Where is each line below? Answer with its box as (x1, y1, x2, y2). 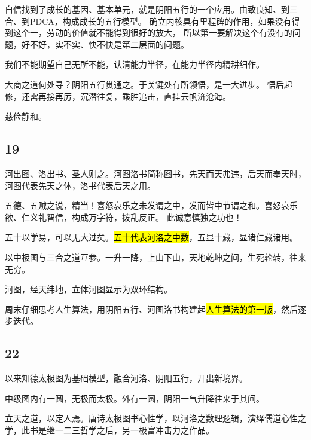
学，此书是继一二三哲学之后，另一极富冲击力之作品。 (5, 423, 214, 436)
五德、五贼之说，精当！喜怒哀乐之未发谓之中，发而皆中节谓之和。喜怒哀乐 (5, 199, 298, 212)
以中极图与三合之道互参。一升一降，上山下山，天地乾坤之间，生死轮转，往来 (5, 250, 306, 263)
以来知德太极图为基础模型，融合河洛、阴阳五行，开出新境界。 (5, 372, 248, 384)
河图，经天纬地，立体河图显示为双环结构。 (5, 283, 172, 295)
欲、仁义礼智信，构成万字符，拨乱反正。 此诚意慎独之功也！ (5, 210, 242, 223)
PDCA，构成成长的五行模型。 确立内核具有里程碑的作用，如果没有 (29, 14, 292, 27)
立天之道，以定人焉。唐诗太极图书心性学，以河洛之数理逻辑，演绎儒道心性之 (5, 412, 306, 424)
